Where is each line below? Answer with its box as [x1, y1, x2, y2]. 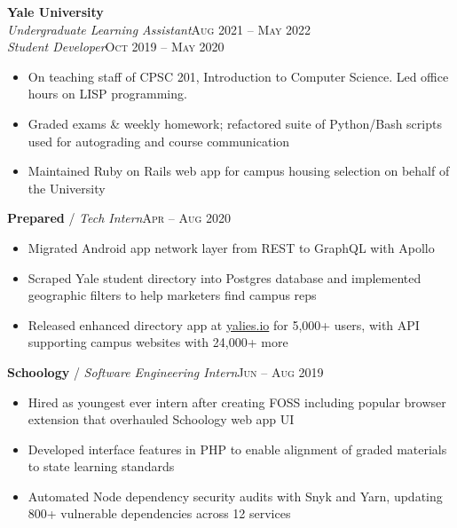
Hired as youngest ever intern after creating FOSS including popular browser [28, 392, 446, 411]
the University [28, 178, 106, 197]
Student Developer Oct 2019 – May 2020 [7, 37, 225, 56]
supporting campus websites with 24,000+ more [28, 333, 288, 351]
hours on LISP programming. [28, 84, 187, 103]
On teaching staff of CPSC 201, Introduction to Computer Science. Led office [28, 67, 449, 85]
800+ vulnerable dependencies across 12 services [28, 504, 291, 523]
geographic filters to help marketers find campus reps [28, 286, 317, 304]
